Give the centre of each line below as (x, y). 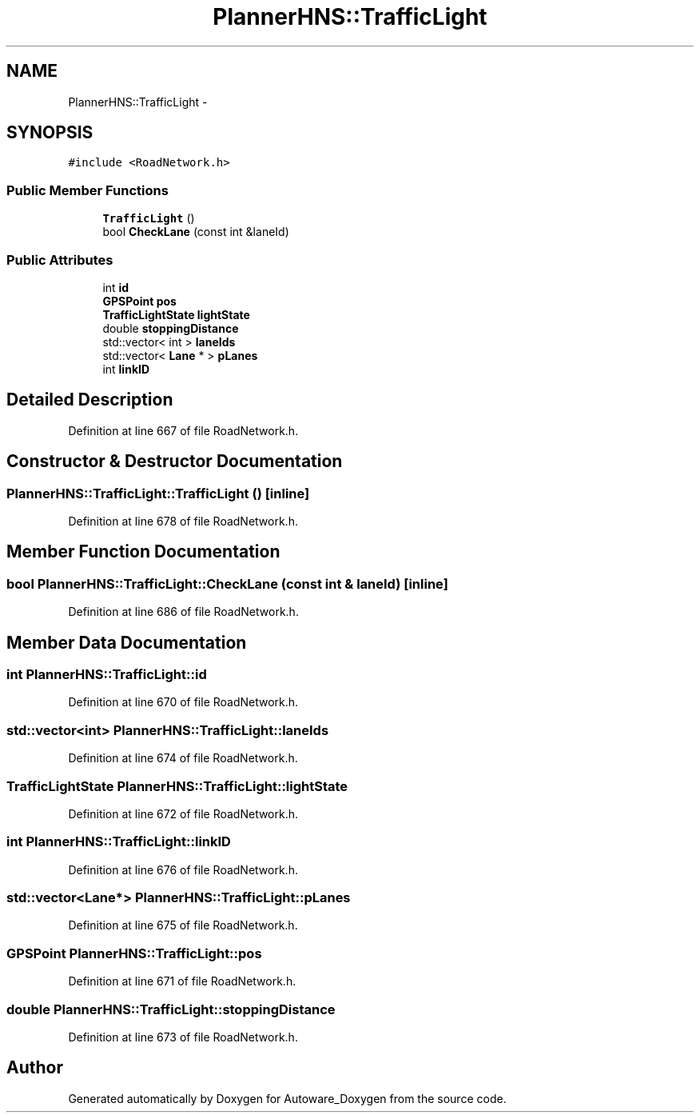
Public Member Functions (87, 190)
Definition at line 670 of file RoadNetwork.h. (183, 702)
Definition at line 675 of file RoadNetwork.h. (183, 925)
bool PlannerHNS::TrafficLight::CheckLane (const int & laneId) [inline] (227, 583)
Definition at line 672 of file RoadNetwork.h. (183, 813)
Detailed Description (90, 400)
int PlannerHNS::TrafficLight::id (107, 675)
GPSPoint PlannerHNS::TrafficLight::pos (134, 953)
